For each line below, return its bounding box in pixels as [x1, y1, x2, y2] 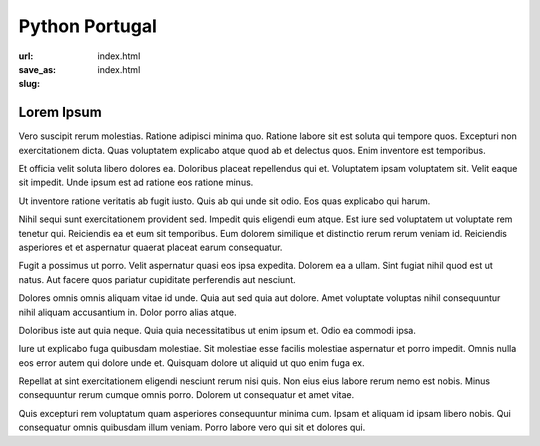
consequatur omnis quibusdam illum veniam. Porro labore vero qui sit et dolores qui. [18, 421, 366, 434]
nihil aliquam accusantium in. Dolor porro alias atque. [18, 306, 237, 318]
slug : [18, 78, 40, 90]
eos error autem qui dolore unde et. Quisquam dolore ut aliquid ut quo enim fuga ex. [18, 356, 365, 369]
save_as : [18, 63, 57, 75]
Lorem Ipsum [18, 104, 102, 121]
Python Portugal [18, 15, 157, 37]
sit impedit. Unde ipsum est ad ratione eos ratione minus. [18, 176, 254, 189]
